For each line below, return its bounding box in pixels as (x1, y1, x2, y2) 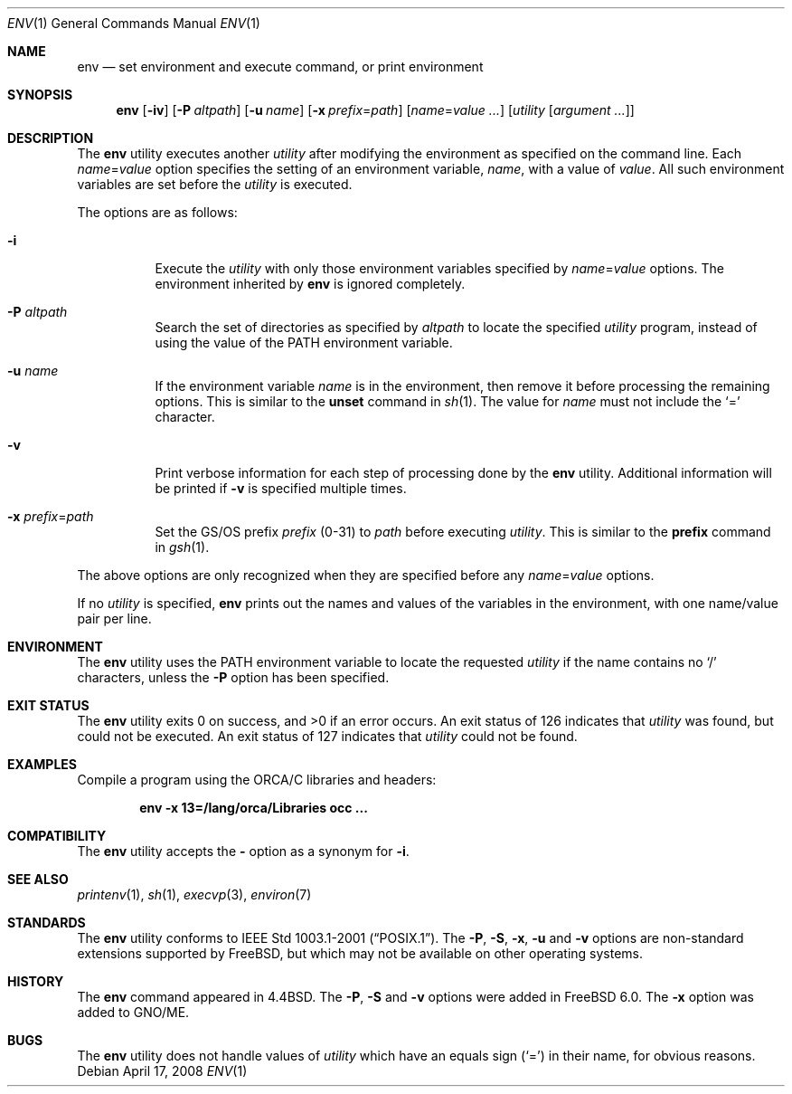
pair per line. (77, 611, 152, 626)
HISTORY (7, 974, 64, 989)
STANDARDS (7, 915, 86, 930)
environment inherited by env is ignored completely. (155, 276, 466, 291)
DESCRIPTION (7, 130, 94, 146)
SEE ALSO (7, 871, 69, 887)
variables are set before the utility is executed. (77, 176, 353, 192)
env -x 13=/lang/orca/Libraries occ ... (139, 800, 368, 815)
